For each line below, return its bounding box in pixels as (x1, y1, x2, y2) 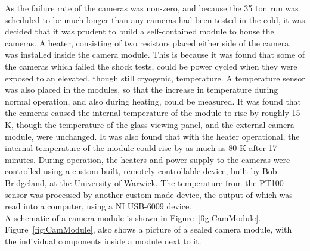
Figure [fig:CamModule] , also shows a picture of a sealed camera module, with (5, 223, 292, 236)
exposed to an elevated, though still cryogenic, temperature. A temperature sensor (5, 71, 305, 84)
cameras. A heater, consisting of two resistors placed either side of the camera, (5, 36, 292, 49)
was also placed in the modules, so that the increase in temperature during (5, 83, 278, 96)
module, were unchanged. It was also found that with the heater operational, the (5, 130, 300, 142)
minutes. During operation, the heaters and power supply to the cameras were (5, 153, 290, 165)
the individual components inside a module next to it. (5, 234, 201, 247)
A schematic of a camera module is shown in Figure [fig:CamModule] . (5, 211, 261, 224)
